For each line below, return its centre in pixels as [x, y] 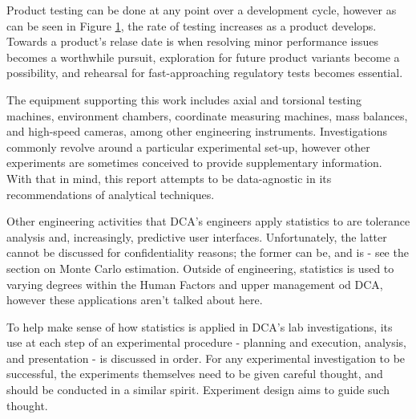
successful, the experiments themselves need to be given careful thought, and [195, 374]
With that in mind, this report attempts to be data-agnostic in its [169, 178]
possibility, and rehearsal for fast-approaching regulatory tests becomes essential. [205, 73]
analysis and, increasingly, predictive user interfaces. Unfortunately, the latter [197, 236]
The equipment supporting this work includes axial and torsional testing [184, 99]
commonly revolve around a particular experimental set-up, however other [188, 146]
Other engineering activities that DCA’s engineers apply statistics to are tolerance [208, 221]
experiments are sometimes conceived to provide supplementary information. [194, 163]
